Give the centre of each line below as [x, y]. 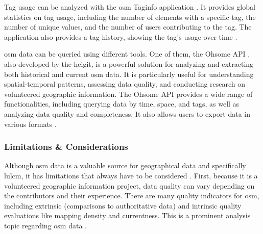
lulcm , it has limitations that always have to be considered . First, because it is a [131, 175]
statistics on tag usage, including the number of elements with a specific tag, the [130, 17]
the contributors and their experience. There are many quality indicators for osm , [132, 196]
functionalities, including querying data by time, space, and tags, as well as [122, 104]
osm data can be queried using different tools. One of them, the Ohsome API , [127, 54]
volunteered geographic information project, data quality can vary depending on [129, 185]
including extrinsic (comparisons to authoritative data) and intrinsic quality [123, 205]
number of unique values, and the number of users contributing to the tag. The [128, 27]
